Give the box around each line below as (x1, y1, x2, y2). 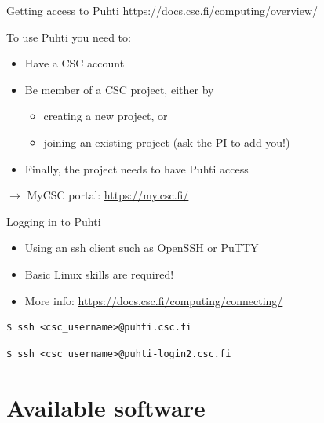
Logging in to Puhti (6, 213, 101, 229)
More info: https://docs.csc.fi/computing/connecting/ (24, 292, 283, 308)
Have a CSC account (24, 55, 125, 71)
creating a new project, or (43, 108, 168, 124)
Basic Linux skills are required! (24, 265, 174, 282)
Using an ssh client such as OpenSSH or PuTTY (24, 239, 259, 256)
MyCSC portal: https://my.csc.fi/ (27, 187, 189, 203)
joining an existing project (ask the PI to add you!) (43, 133, 290, 150)
